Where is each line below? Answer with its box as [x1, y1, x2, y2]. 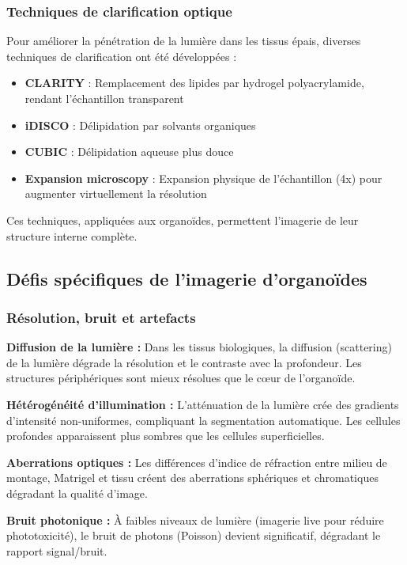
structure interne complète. [6, 227, 138, 244]
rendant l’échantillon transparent [24, 90, 184, 106]
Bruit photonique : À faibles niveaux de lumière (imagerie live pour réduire [6, 511, 384, 528]
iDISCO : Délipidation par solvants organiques [24, 116, 256, 133]
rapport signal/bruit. [6, 542, 107, 559]
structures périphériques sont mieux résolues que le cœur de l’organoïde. [6, 370, 356, 386]
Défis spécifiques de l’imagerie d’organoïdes [6, 266, 367, 290]
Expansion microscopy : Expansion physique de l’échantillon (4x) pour [24, 169, 383, 186]
